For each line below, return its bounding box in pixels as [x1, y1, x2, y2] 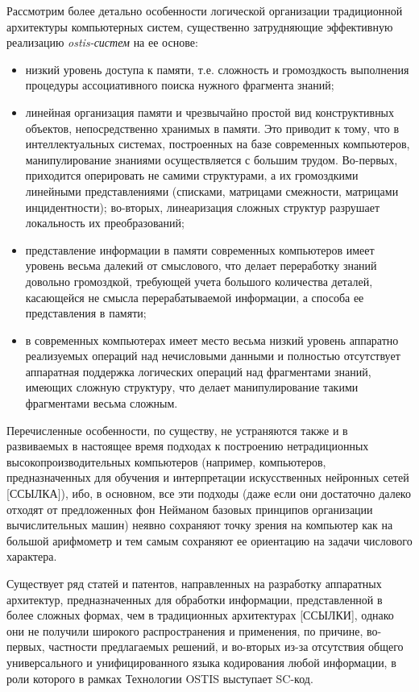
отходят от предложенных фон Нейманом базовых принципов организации [6, 500, 373, 517]
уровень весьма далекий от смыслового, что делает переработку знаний [25, 257, 377, 274]
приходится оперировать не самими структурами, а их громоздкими [25, 167, 359, 184]
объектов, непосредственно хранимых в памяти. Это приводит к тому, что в [25, 119, 400, 136]
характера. [6, 548, 57, 565]
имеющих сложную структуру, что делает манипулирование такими [25, 379, 359, 396]
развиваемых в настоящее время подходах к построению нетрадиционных [6, 437, 369, 454]
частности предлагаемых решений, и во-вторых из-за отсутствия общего [48, 638, 404, 655]
